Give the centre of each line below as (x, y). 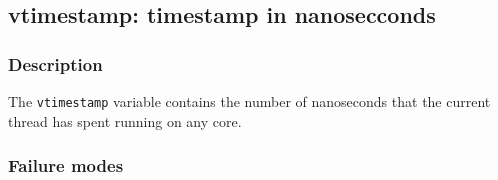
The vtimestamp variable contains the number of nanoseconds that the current (249, 101)
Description (55, 63)
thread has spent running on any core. (125, 120)
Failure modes (66, 165)
